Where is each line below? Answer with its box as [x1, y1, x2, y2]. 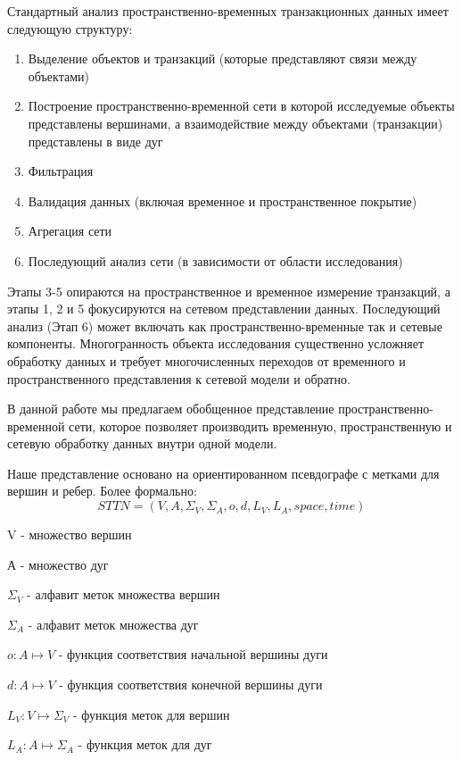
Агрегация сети [28, 221, 112, 240]
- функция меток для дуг [78, 735, 212, 754]
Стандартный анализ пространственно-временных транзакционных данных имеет [7, 2, 449, 20]
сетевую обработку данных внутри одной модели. [7, 434, 277, 453]
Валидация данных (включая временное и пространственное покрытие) [28, 191, 417, 210]
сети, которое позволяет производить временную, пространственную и [69, 416, 452, 435]
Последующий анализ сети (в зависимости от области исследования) [28, 251, 403, 270]
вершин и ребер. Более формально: [7, 481, 197, 500]
